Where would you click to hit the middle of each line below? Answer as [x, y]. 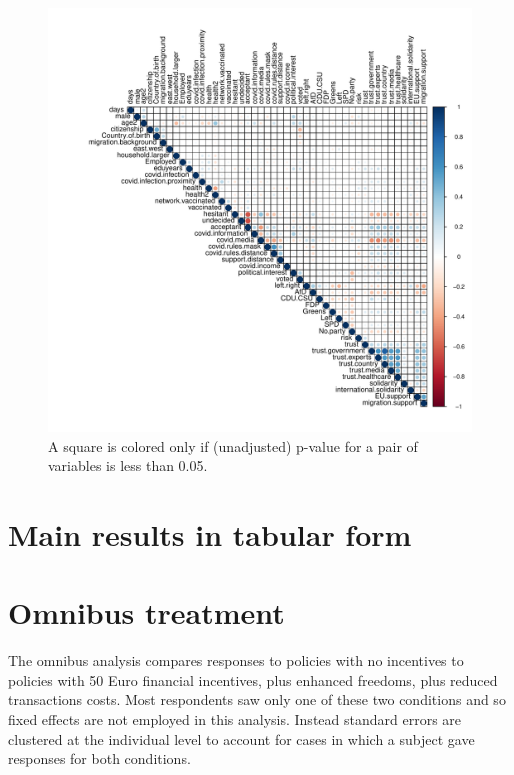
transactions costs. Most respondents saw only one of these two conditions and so [257, 699]
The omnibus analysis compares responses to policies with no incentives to [236, 660]
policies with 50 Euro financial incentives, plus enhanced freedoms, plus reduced [253, 679]
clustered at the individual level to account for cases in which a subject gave [241, 738]
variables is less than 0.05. [128, 465]
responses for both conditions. [99, 758]
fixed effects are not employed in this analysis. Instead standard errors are [235, 719]
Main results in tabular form [210, 533]
